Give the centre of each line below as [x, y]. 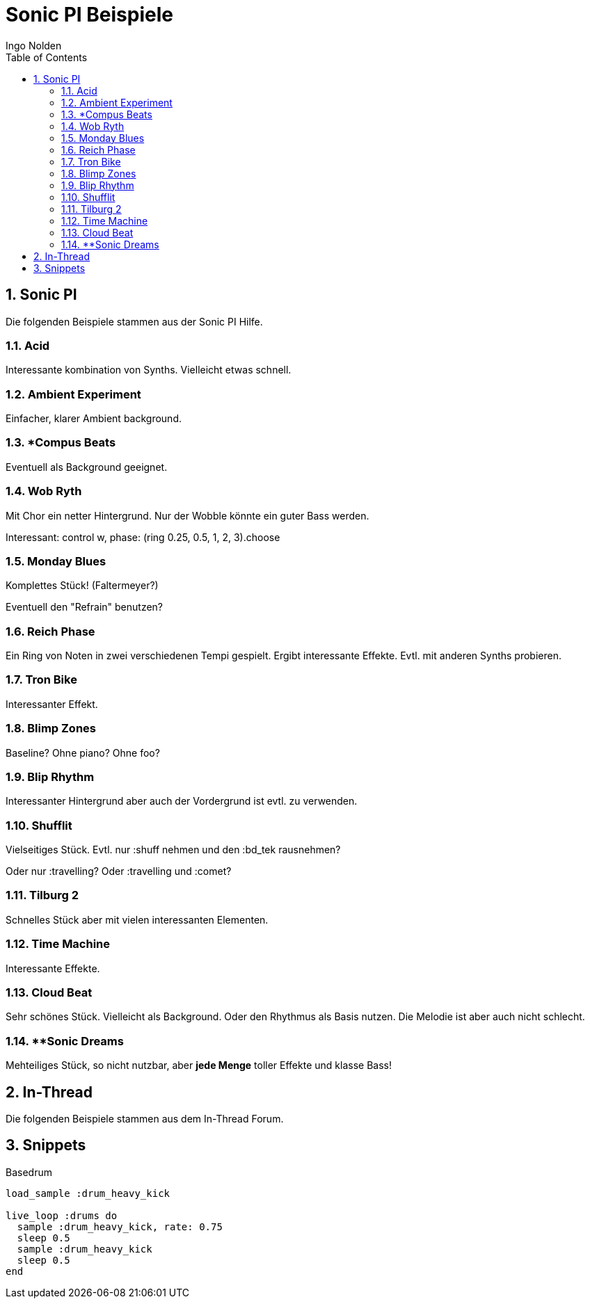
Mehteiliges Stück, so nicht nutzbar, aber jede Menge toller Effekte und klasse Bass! [199, 1065]
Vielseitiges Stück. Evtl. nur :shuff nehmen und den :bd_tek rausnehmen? [173, 850]
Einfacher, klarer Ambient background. [94, 419]
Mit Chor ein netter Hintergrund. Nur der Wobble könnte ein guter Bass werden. [188, 515]
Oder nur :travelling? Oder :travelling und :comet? [119, 871]
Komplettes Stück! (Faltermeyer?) [82, 586]
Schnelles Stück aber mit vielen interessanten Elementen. [137, 919]
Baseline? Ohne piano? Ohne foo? [83, 752]
